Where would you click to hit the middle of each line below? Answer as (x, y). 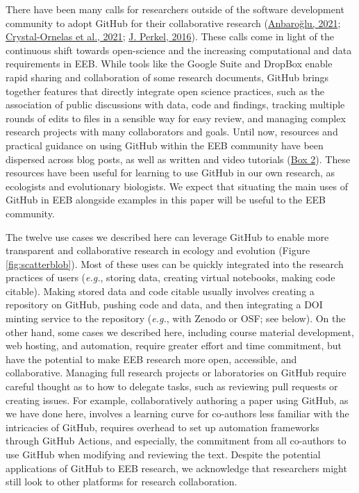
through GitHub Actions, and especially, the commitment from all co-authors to (176, 441)
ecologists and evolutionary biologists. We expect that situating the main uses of (177, 186)
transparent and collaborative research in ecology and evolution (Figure (158, 250)
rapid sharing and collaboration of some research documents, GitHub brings (167, 77)
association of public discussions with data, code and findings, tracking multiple (175, 105)
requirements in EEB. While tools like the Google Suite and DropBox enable (169, 64)
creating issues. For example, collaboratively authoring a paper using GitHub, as (177, 400)
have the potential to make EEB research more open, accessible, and (151, 359)
